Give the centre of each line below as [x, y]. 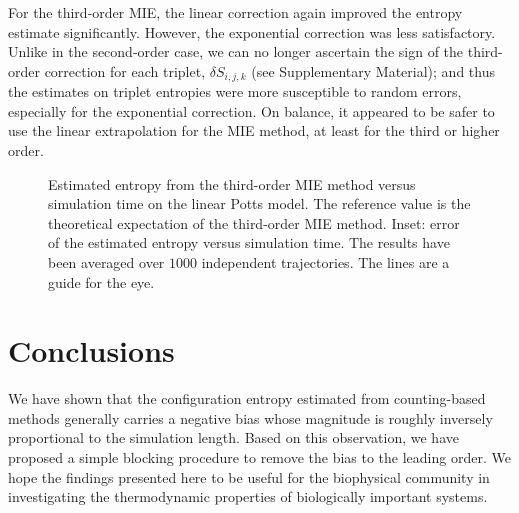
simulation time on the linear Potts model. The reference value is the [259, 203]
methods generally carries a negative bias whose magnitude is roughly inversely [250, 417]
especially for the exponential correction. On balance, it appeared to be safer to [251, 110]
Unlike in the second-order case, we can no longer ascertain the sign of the [236, 51]
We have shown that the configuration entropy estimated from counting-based [247, 398]
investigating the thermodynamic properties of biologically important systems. [248, 496]
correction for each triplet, [125, 70]
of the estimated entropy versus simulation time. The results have [249, 242]
